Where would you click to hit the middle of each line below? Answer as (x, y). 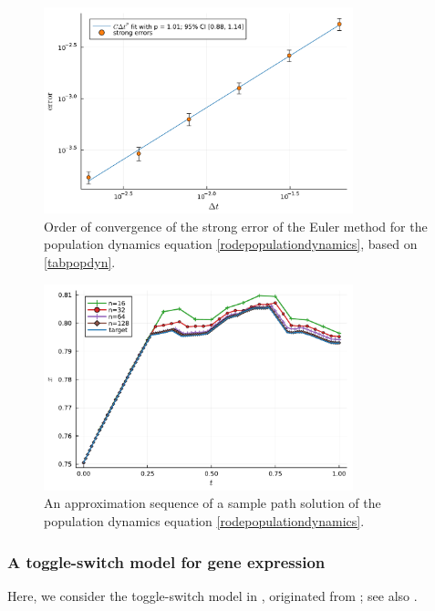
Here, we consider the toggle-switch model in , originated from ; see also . (212, 595)
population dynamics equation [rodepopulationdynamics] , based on (231, 244)
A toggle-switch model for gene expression (166, 561)
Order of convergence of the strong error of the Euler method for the (236, 226)
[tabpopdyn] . (80, 262)
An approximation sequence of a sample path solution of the (212, 503)
